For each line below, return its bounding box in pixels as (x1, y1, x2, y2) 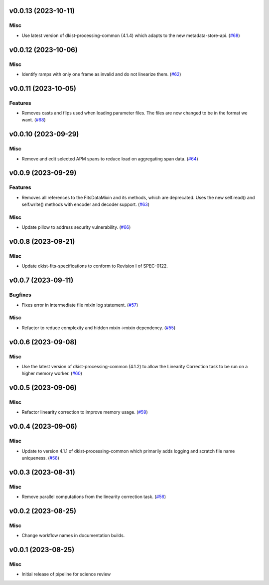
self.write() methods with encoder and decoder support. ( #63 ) (21, 201, 149, 207)
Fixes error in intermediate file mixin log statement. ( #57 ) (21, 302, 138, 308)
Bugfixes (9, 291, 32, 298)
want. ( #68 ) (21, 117, 46, 123)
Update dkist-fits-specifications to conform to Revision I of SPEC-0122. (21, 263, 168, 269)
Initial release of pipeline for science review (21, 571, 111, 577)
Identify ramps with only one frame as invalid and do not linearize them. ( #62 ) (21, 71, 181, 77)
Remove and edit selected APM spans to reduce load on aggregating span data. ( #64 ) (21, 155, 199, 162)
